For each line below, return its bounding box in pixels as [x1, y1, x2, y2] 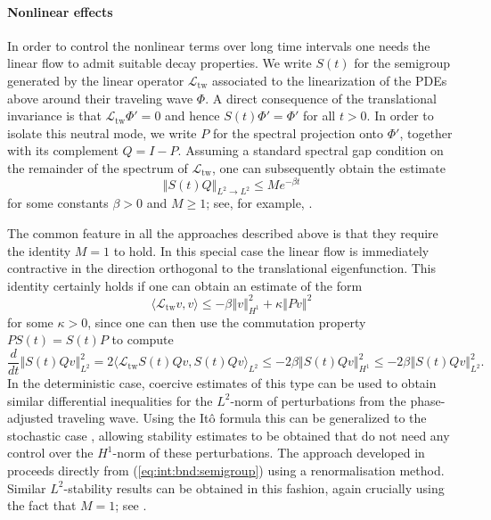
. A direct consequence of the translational [205, 88, 437, 107]
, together [399, 123, 453, 142]
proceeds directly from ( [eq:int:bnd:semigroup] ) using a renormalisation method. [7, 460, 445, 479]
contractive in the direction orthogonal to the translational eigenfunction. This [7, 259, 437, 277]
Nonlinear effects [7, 2, 113, 21]
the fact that [7, 496, 77, 515]
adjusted [7, 409, 53, 427]
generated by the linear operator [7, 70, 184, 89]
